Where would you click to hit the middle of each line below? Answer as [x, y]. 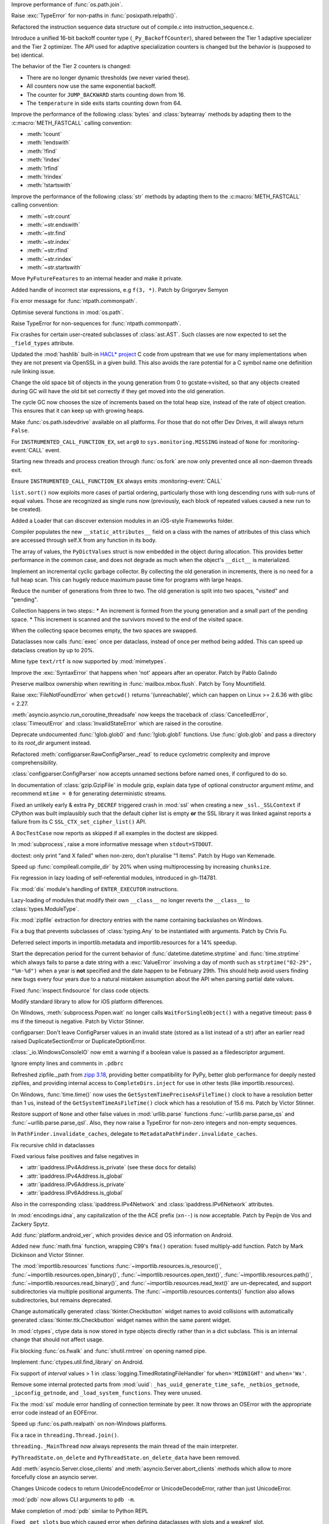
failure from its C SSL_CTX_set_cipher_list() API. [79, 822]
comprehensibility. [34, 763]
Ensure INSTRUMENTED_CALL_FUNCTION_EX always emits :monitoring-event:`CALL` [117, 481]
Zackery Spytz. [30, 1224]
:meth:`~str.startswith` [54, 267]
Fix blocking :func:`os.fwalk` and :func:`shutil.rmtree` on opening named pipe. [109, 1351]
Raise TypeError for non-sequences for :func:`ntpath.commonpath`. [96, 323]
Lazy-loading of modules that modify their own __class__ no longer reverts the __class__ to [130, 900]
